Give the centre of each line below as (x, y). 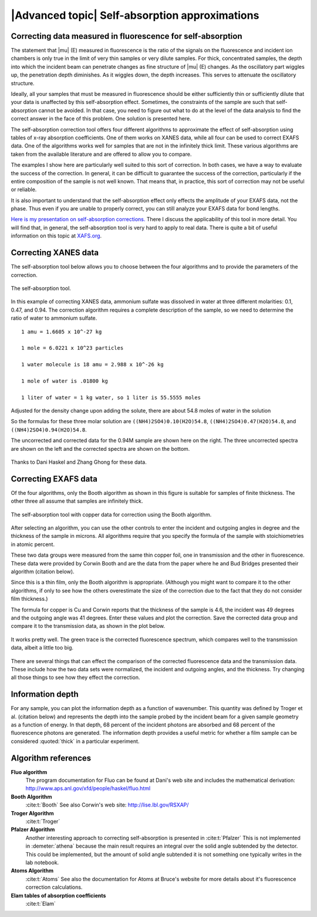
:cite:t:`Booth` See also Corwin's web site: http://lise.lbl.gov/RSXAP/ (107, 805)
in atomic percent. (33, 544)
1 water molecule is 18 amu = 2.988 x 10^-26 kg (92, 365)
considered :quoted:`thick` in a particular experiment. (75, 741)
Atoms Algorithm (32, 871)
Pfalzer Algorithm (33, 829)
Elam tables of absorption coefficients (58, 895)
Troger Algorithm (32, 813)
